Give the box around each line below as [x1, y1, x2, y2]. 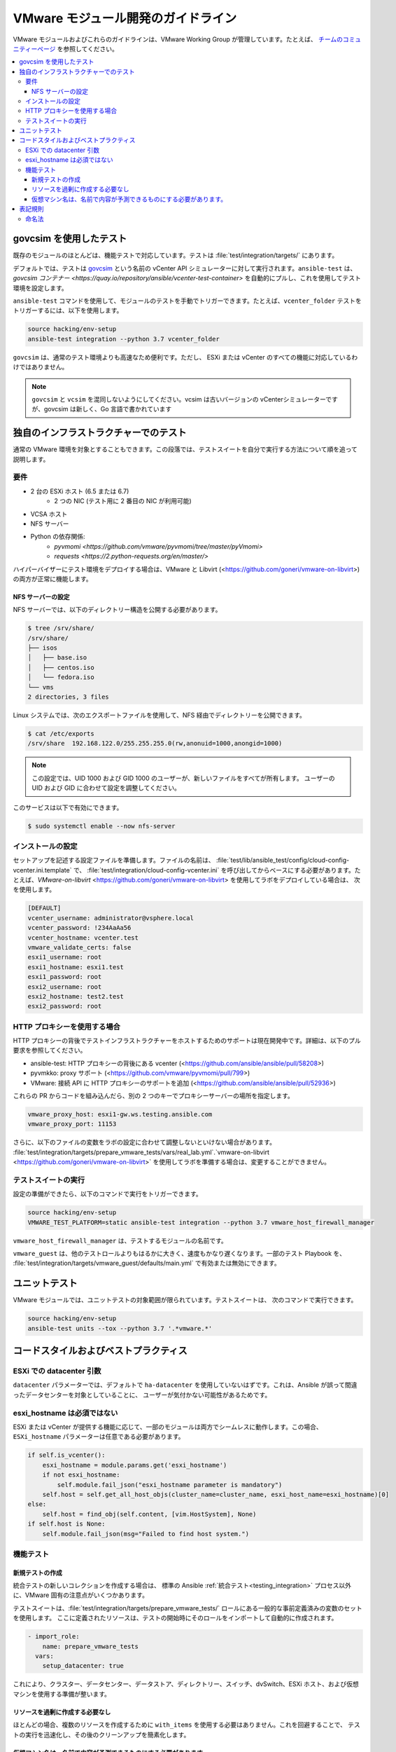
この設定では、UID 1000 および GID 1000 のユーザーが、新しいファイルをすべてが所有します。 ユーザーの [31, 774, 335, 782]
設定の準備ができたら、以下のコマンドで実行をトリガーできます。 [13, 1190, 202, 1198]
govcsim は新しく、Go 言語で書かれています [43, 405, 172, 413]
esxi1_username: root [27, 953, 102, 961]
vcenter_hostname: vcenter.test [27, 933, 139, 942]
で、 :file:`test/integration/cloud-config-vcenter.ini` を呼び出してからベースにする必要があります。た [73, 865, 361, 874]
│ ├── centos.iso [27, 663, 94, 671]
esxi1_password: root [27, 973, 102, 981]
